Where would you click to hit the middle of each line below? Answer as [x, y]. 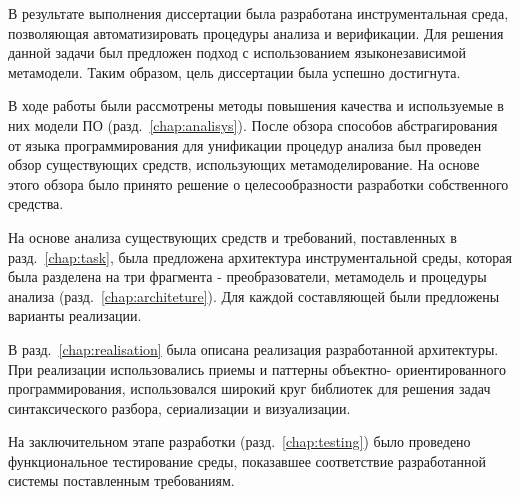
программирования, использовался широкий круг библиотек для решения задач [249, 388]
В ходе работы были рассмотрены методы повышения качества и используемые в [256, 105]
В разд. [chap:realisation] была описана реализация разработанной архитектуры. [253, 348]
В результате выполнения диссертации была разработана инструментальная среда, [258, 13]
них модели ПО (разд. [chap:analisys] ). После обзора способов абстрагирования [253, 124]
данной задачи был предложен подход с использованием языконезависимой [237, 52]
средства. [36, 203]
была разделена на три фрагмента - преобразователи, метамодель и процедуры [247, 276]
